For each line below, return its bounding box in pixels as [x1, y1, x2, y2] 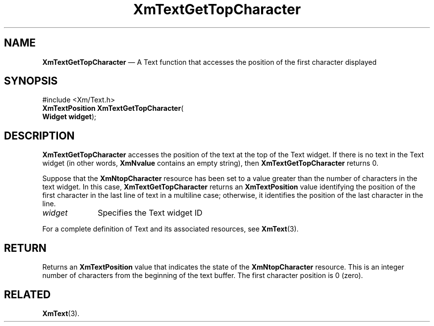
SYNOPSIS [4, 75, 58, 88]
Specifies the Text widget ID [98, 208, 203, 218]
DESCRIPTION [4, 129, 75, 142]
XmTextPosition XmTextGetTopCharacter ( [42, 104, 184, 113]
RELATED [4, 288, 51, 301]
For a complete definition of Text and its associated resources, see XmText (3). [42, 225, 299, 233]
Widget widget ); [42, 112, 97, 121]
